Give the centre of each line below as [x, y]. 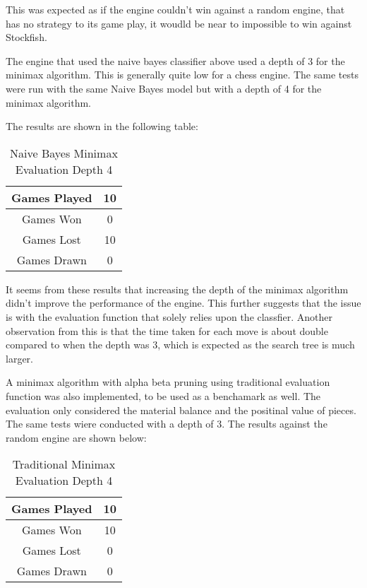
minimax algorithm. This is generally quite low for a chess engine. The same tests [182, 75]
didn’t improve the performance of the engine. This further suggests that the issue [183, 303]
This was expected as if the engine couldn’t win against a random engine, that [175, 9]
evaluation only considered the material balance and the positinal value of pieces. [181, 410]
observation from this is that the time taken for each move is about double [167, 330]
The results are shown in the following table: [102, 126]
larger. [19, 358]
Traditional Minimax [64, 464]
